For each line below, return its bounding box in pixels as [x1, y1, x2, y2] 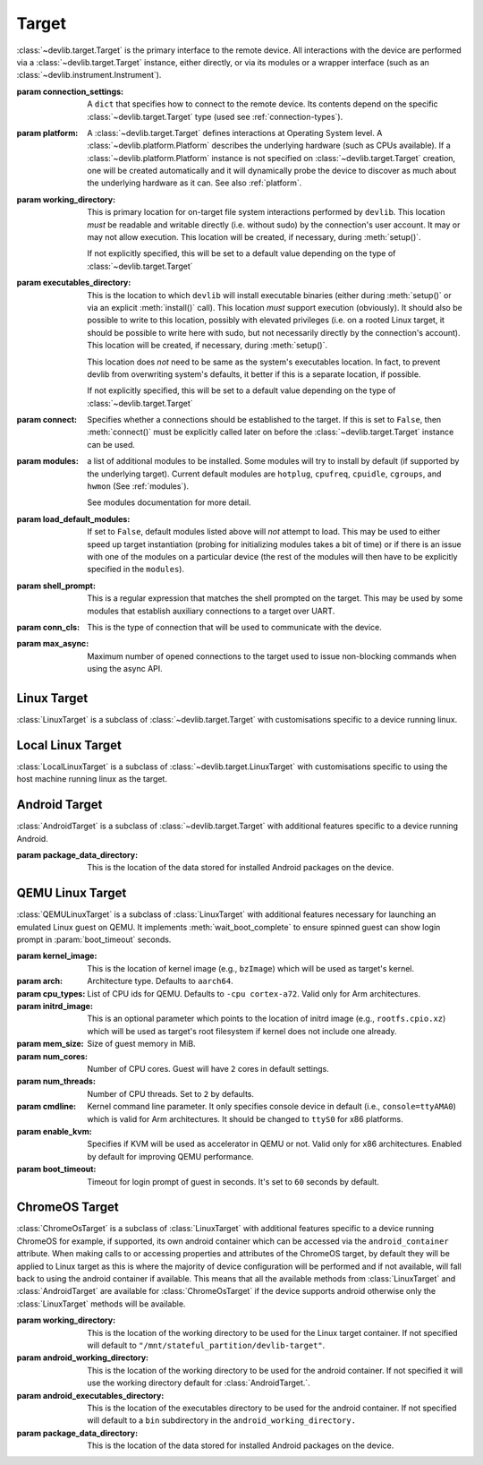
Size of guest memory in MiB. [87, 1039, 196, 1049]
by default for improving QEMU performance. [87, 1151, 254, 1161]
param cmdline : [16, 1101, 76, 1112]
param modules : [16, 456, 80, 467]
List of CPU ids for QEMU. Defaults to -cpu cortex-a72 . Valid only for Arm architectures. [87, 988, 420, 998]
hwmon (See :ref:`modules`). [87, 481, 190, 492]
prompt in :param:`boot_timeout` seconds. [16, 934, 172, 945]
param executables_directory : [16, 278, 131, 288]
